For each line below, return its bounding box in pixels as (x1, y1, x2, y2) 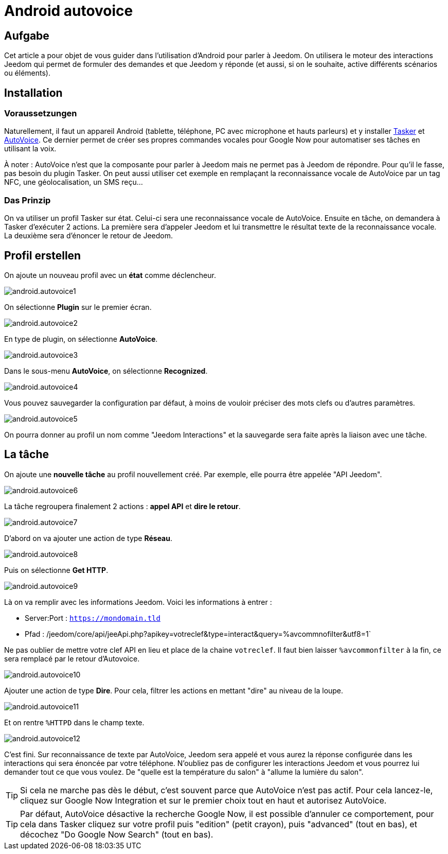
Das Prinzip (4, 195, 51, 205)
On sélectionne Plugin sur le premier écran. (4, 302, 152, 311)
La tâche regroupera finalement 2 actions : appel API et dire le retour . (4, 501, 241, 511)
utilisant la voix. (4, 144, 57, 153)
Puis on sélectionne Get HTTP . (4, 565, 109, 574)
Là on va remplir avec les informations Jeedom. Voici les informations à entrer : (4, 597, 272, 606)
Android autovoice (4, 2, 133, 20)
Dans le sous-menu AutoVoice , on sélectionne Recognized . (4, 366, 208, 375)
